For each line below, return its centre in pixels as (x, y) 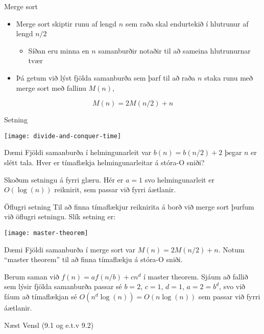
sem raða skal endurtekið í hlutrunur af (187, 23)
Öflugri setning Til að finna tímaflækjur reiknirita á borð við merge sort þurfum (129, 206)
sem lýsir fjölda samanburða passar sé (63, 286)
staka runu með (229, 77)
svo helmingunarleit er (179, 179)
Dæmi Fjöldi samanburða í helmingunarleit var (78, 152)
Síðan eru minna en (59, 50)
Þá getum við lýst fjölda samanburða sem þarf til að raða (106, 77)
